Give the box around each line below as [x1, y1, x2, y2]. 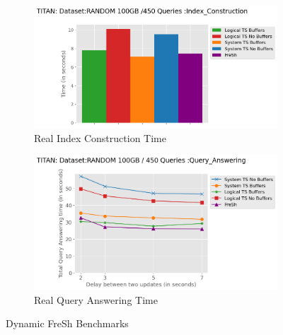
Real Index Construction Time [34, 130, 166, 145]
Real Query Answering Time [34, 292, 158, 307]
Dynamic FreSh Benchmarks [6, 316, 129, 331]
